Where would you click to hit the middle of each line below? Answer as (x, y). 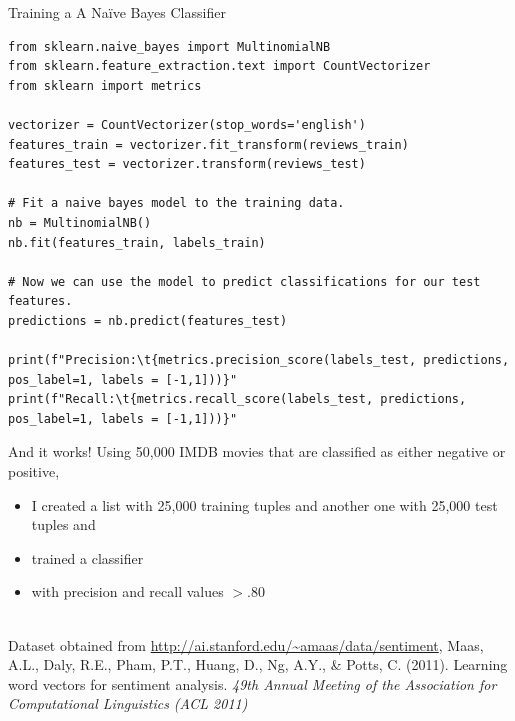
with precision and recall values (127, 591)
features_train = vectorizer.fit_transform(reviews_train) (208, 144)
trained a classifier (87, 557)
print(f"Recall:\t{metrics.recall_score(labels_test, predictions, (237, 399)
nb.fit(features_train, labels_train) (137, 242)
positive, (34, 471)
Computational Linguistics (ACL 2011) (128, 703)
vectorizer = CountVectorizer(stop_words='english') (187, 124)
